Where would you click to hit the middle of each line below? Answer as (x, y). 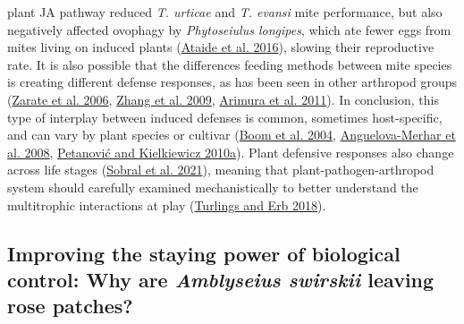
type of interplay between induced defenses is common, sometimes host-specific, (225, 117)
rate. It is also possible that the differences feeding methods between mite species (230, 64)
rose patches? (70, 306)
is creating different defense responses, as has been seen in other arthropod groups (232, 82)
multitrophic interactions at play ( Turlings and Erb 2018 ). (167, 205)
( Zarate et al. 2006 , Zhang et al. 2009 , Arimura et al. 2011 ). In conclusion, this (223, 99)
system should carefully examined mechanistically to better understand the (213, 187)
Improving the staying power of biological (204, 253)
